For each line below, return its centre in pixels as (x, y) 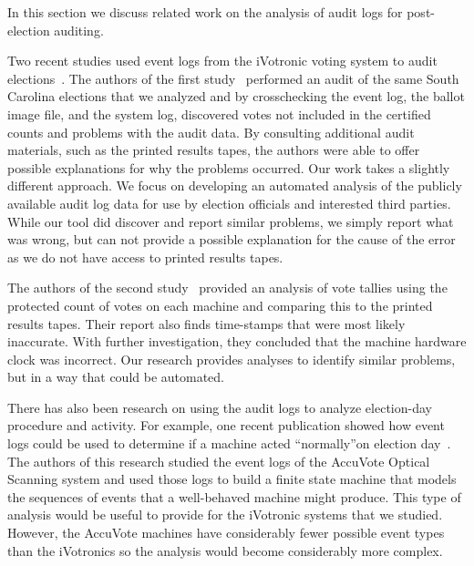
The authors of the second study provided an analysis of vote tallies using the (227, 288)
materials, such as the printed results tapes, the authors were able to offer (214, 150)
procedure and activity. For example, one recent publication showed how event (226, 425)
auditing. (79, 30)
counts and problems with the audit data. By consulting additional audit (211, 132)
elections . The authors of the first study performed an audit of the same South (233, 78)
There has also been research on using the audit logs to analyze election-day (220, 407)
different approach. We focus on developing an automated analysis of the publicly (235, 185)
